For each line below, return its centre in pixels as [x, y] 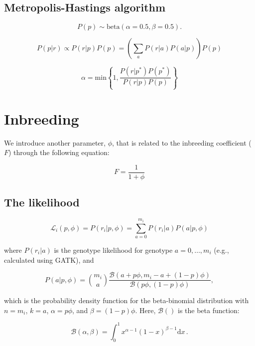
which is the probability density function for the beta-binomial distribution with [127, 300]
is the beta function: [209, 310]
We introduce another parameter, [55, 142]
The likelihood [42, 202]
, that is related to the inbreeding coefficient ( [182, 142]
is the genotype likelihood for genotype [113, 250]
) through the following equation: [59, 152]
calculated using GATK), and [49, 259]
